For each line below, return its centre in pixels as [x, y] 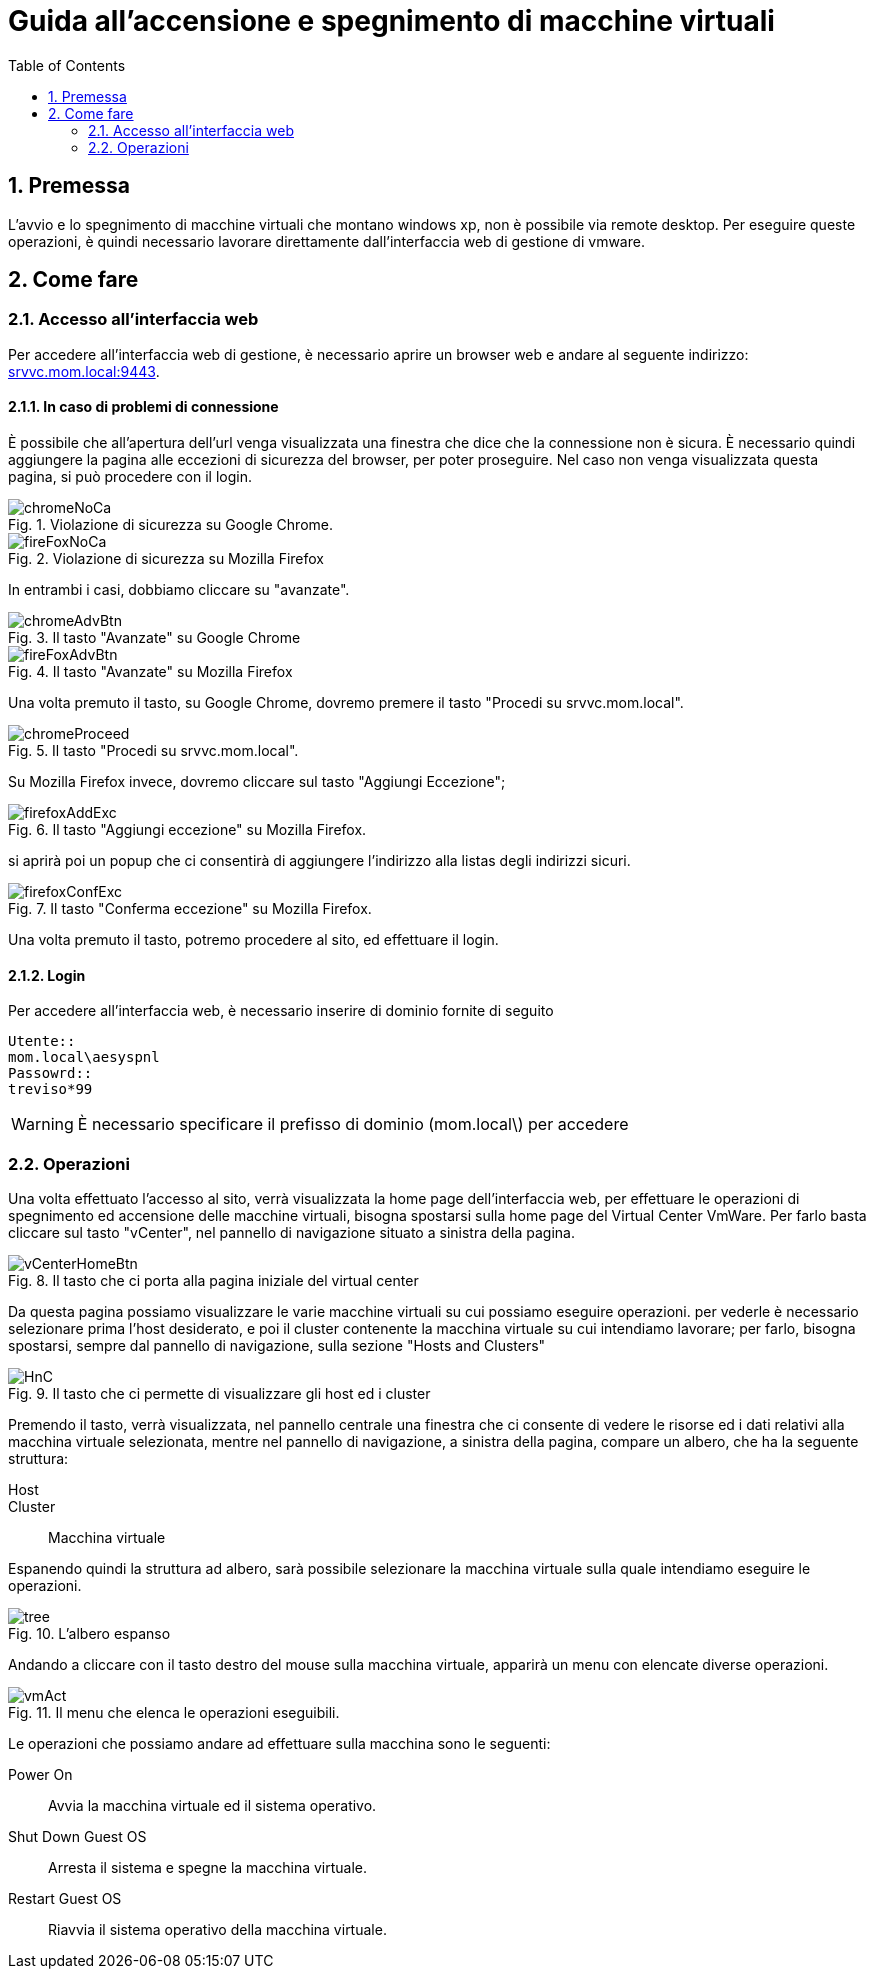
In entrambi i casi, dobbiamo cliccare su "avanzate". [179, 590]
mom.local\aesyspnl [84, 1057]
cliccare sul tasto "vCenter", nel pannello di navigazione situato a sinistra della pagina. [292, 1232]
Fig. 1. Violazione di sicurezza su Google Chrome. [170, 525]
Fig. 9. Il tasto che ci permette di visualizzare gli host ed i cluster [219, 1393]
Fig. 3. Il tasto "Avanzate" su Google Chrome [154, 638]
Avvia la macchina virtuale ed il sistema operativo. [212, 1805]
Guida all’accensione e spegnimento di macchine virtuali [391, 21]
